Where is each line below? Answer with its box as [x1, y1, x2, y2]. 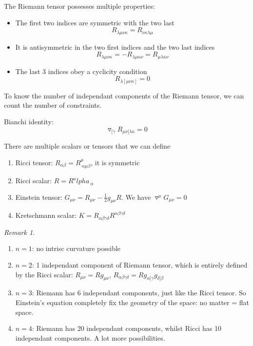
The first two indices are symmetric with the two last [15, 17, 175, 27]
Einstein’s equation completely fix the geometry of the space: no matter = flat [15, 297, 250, 308]
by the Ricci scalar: [15, 269, 73, 279]
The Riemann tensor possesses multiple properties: [4, 1, 155, 11]
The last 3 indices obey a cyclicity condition [15, 66, 147, 76]
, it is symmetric [91, 157, 140, 167]
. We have [121, 192, 151, 202]
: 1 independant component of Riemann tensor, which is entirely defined [32, 260, 248, 270]
